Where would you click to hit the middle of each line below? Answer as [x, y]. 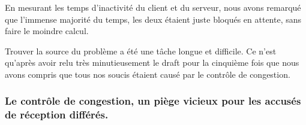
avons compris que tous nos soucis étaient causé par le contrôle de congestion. [148, 74]
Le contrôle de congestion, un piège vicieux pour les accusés [153, 101]
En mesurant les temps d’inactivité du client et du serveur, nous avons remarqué [153, 7]
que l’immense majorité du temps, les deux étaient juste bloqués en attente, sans [153, 19]
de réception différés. [57, 115]
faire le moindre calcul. [47, 31]
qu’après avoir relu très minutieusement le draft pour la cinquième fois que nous [152, 62]
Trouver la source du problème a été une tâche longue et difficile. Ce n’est [141, 51]
